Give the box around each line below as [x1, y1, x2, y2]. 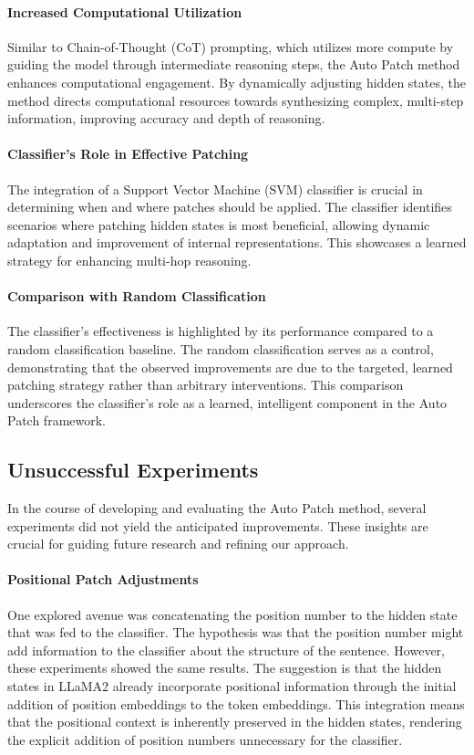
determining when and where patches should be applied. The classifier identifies [7, 197, 452, 216]
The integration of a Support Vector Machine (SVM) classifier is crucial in [7, 179, 423, 198]
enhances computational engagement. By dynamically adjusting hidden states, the [7, 72, 466, 91]
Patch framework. [7, 411, 106, 430]
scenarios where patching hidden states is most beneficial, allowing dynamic [7, 215, 430, 234]
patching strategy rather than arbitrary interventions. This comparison [7, 375, 404, 394]
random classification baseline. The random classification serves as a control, [7, 339, 434, 358]
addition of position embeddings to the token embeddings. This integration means [7, 694, 465, 713]
